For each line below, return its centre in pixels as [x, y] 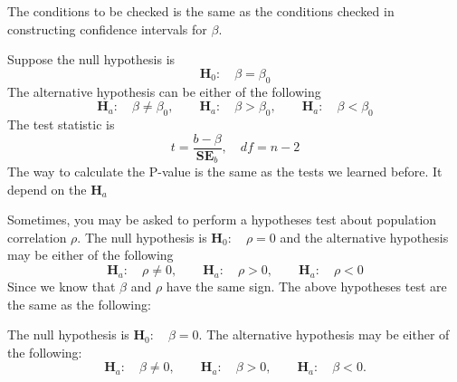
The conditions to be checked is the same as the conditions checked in [201, 11]
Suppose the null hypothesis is [91, 59]
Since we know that [62, 286]
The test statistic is [61, 124]
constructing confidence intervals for [107, 29]
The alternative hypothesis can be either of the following [164, 91]
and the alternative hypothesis [364, 237]
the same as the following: [79, 304]
